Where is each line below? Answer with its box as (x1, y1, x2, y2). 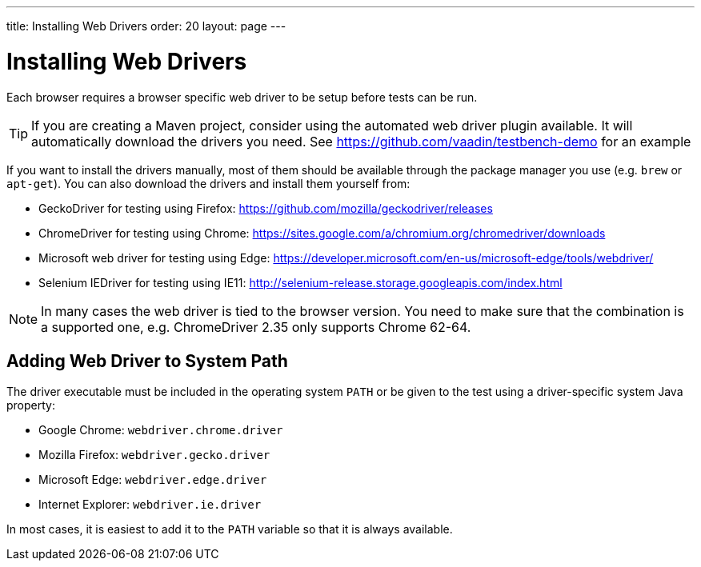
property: (6, 398, 55, 413)
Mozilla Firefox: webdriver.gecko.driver (38, 448, 270, 462)
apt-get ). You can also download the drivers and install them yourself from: (6, 176, 411, 190)
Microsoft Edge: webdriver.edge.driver (38, 473, 267, 487)
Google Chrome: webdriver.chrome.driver (38, 423, 283, 437)
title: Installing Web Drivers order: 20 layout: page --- (6, 19, 286, 33)
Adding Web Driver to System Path (6, 350, 288, 371)
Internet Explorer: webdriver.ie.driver (38, 497, 262, 512)
